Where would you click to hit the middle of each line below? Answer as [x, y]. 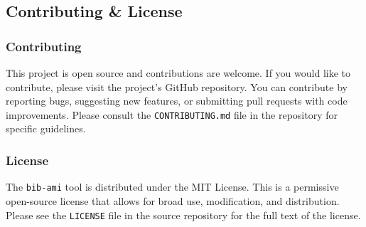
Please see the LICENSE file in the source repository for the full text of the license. [183, 215]
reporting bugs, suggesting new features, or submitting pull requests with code [177, 101]
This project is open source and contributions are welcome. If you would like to [178, 73]
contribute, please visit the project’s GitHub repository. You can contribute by [177, 86]
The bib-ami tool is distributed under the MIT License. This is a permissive [172, 187]
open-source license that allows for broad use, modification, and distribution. [173, 200]
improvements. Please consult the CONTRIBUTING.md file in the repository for [172, 114]
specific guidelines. [46, 128]
